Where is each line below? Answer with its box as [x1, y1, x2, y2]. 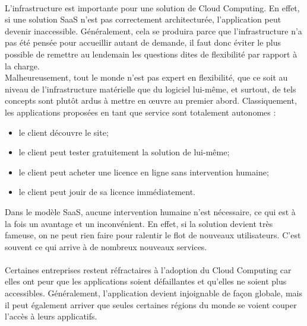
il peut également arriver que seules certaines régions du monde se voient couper [5, 298, 297, 311]
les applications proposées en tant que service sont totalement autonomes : [5, 106, 276, 118]
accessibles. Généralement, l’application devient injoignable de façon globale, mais [5, 287, 302, 299]
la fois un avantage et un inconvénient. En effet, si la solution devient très [5, 217, 273, 229]
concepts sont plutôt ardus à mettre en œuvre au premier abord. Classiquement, [5, 94, 297, 107]
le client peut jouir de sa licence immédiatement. [18, 186, 195, 198]
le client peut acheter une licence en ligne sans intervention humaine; [18, 165, 269, 178]
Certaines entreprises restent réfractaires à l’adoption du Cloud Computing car [5, 263, 292, 276]
